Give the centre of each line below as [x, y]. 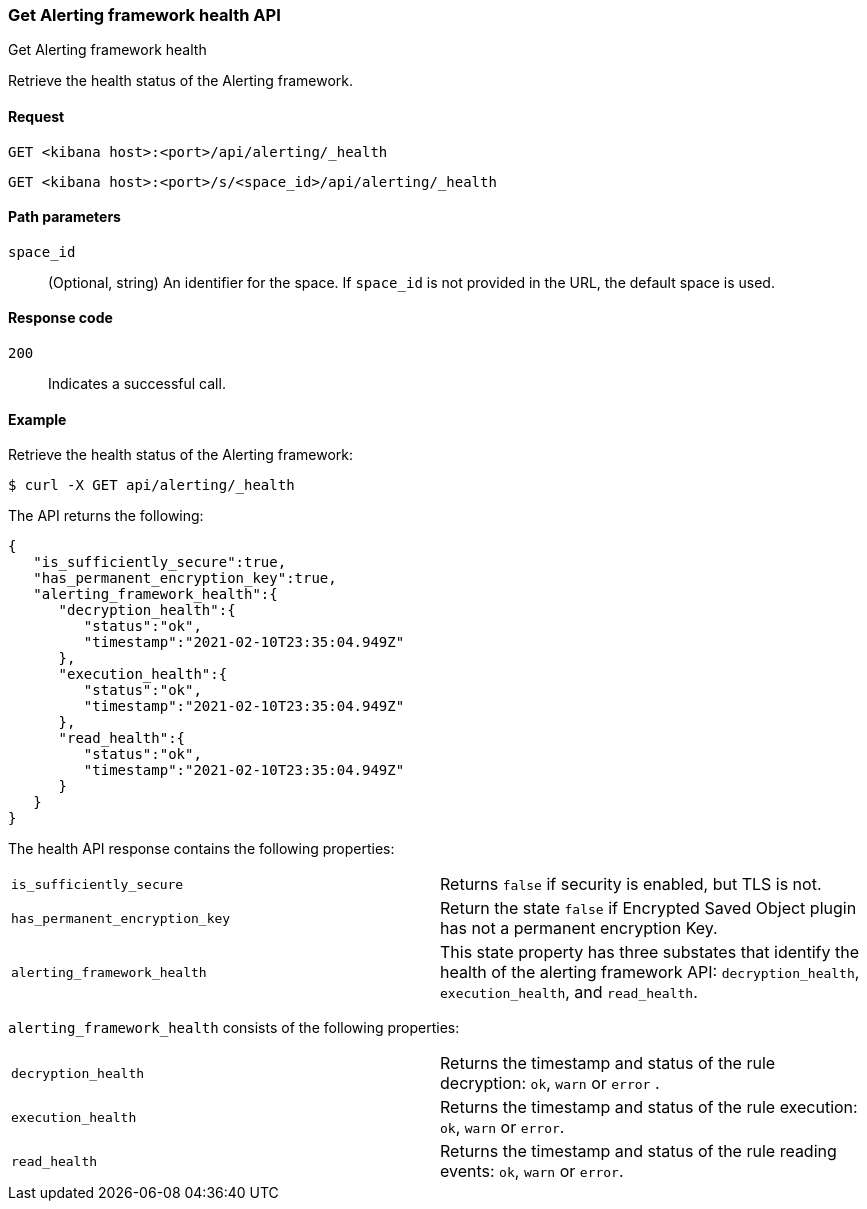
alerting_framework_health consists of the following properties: [234, 1028]
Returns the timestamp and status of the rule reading [638, 1151]
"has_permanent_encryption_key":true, [185, 578]
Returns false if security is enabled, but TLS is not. [631, 884]
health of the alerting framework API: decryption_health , [650, 972]
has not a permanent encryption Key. [579, 928]
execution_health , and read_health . [569, 992]
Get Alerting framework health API [144, 15]
